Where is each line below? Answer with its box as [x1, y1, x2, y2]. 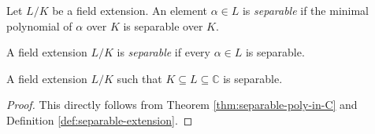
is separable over [123, 17, 203, 34]
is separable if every [117, 44, 210, 60]
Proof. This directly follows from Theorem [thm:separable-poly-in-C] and [6, 96, 358, 113]
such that [117, 70, 162, 86]
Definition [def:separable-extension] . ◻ [6, 111, 193, 128]
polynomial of [6, 17, 72, 34]
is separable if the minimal [242, 2, 369, 18]
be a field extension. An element [52, 2, 208, 18]
